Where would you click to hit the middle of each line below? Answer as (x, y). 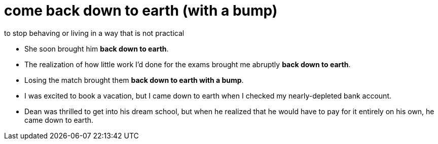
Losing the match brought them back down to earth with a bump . (134, 80)
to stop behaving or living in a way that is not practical (94, 33)
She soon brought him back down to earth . (97, 49)
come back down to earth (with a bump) (141, 11)
